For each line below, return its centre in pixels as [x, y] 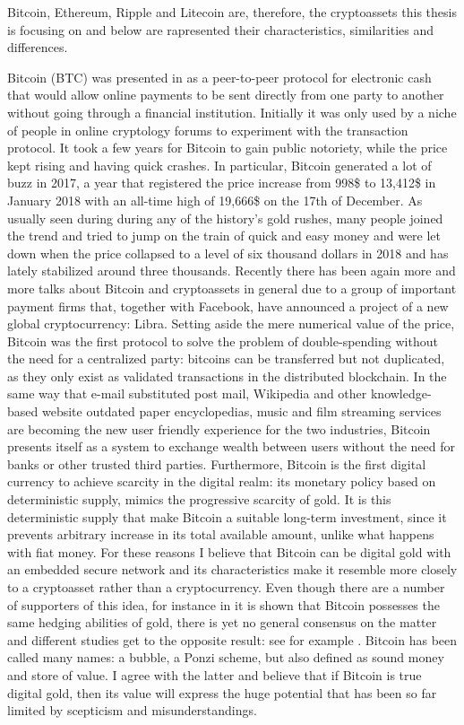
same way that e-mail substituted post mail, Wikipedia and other [187, 393]
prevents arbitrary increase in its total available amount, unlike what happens [221, 534]
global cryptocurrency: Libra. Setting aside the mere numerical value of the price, [231, 323]
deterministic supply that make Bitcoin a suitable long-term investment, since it [227, 516]
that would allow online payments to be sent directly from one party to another [226, 95]
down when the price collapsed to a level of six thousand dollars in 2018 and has [228, 253]
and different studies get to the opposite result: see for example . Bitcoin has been [232, 639]
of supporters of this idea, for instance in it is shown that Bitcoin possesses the [223, 604]
